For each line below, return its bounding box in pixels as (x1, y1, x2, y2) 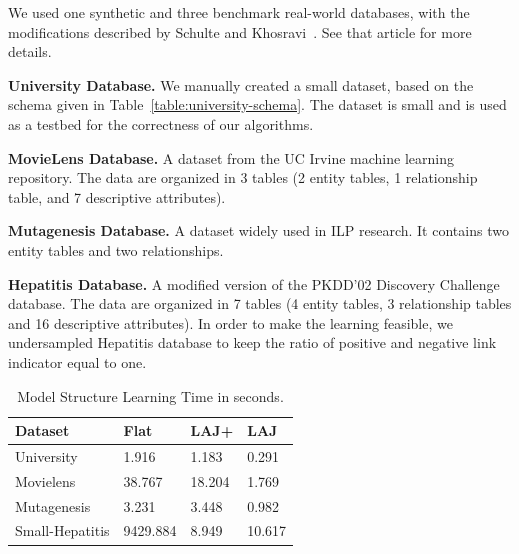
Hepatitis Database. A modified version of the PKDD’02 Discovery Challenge (8, 273, 500, 294)
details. (8, 41, 52, 62)
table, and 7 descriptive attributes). (8, 186, 226, 207)
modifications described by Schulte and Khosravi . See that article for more (8, 21, 472, 42)
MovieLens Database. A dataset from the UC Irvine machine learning (8, 147, 454, 168)
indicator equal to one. (8, 351, 147, 372)
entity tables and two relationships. (8, 239, 224, 260)
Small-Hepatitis (15, 520, 110, 541)
